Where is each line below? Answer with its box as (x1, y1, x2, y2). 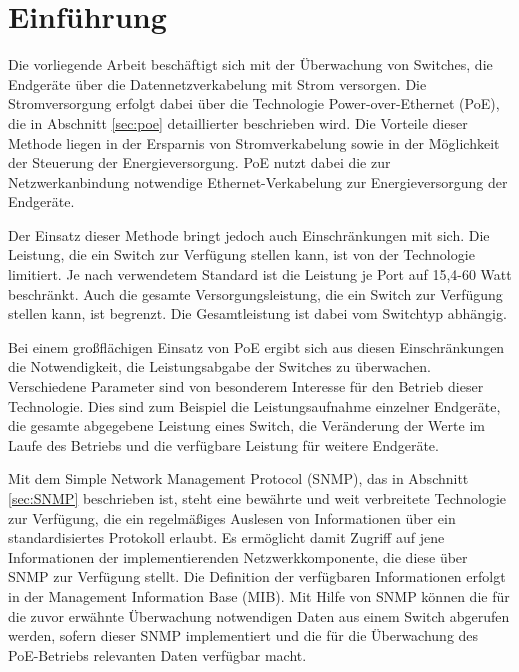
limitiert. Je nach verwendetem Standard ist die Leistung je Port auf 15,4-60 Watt (8, 264, 512, 285)
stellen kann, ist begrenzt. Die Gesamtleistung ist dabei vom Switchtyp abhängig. (8, 303, 507, 324)
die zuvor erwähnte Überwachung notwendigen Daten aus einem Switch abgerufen (8, 605, 510, 626)
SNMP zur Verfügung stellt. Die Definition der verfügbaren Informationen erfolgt (8, 566, 506, 587)
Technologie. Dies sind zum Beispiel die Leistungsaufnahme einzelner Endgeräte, (8, 395, 501, 416)
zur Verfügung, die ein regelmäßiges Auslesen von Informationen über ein (8, 507, 456, 528)
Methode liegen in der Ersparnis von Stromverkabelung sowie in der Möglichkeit (8, 132, 500, 153)
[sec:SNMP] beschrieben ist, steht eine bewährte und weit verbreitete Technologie (8, 488, 507, 508)
